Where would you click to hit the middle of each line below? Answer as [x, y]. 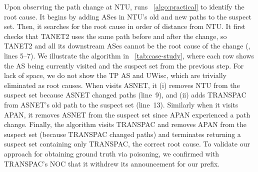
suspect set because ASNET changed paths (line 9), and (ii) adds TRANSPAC [125, 95]
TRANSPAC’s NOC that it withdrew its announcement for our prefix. [112, 163]
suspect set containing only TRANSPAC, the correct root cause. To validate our [127, 144]
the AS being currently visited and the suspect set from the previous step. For [124, 65]
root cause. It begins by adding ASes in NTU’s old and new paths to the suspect [128, 16]
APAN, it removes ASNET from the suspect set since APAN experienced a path [127, 114]
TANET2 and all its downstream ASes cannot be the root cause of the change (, [127, 46]
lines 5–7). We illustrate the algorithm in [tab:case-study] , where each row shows [129, 55]
